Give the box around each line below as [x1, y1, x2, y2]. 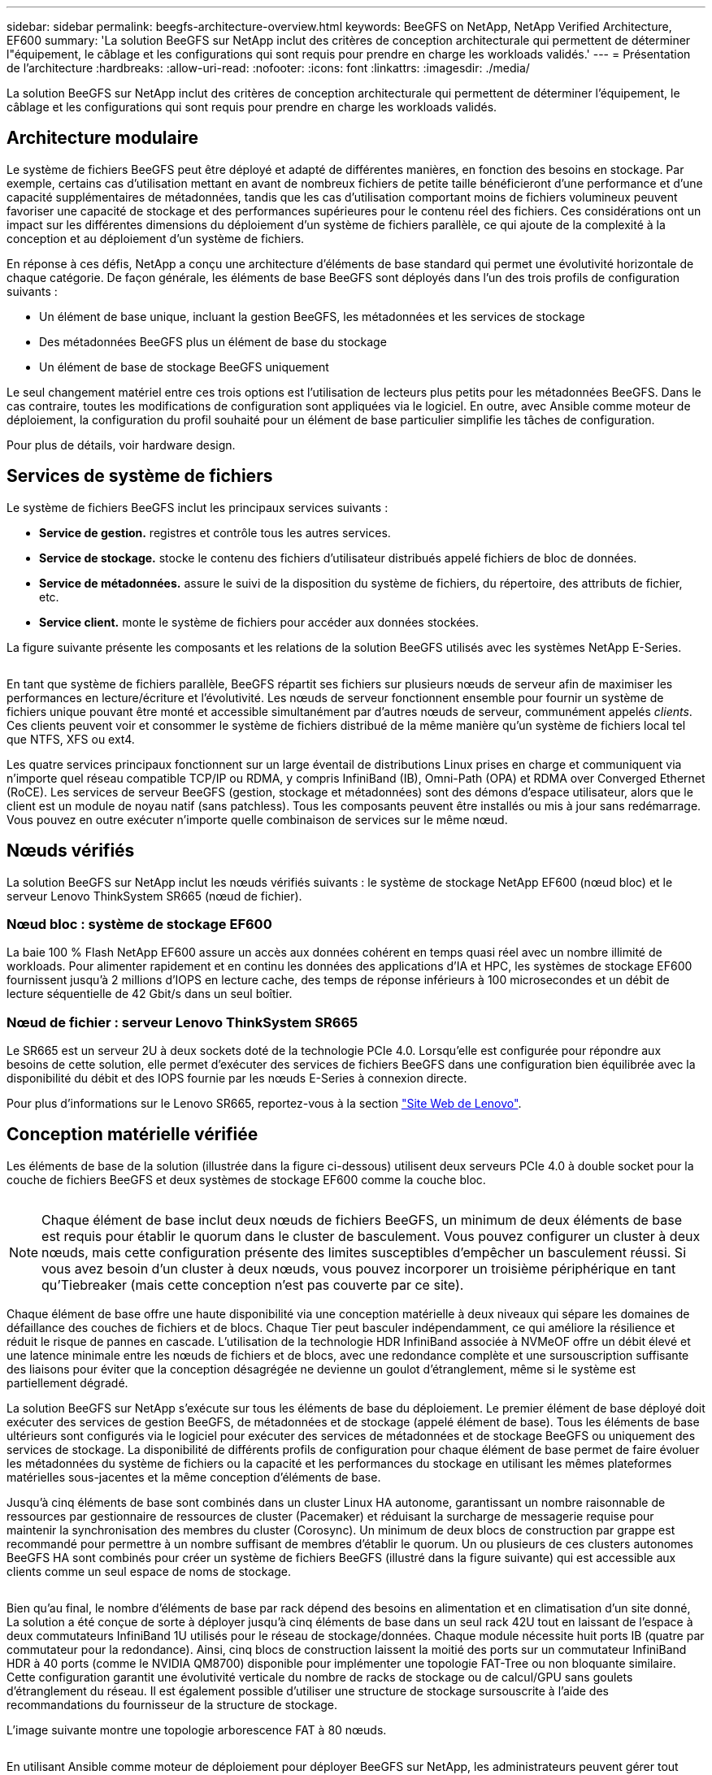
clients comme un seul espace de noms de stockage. [7, 1564, 292, 1578]
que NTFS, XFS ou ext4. [7, 731, 135, 746]
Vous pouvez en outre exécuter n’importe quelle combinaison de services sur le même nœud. [7, 812, 508, 827]
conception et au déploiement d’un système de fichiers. [7, 231, 305, 245]
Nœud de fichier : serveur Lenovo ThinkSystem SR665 [7, 1013, 358, 1031]
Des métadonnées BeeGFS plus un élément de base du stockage [39, 334, 387, 349]
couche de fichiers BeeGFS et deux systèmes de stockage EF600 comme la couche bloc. [7, 1172, 486, 1187]
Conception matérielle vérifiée [7, 1124, 258, 1145]
